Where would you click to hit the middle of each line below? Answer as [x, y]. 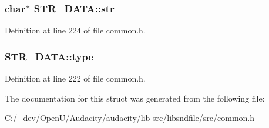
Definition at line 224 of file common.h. [75, 30]
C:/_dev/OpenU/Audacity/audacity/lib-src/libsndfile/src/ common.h [130, 118]
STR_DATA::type [49, 56]
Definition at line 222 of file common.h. [75, 78]
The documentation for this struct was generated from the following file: [135, 98]
